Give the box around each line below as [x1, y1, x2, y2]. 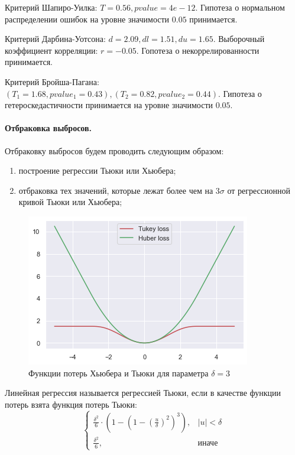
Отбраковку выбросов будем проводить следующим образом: [5, 144, 224, 157]
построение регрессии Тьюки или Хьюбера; [18, 164, 176, 177]
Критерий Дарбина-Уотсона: [5, 32, 106, 45]
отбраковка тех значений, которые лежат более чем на [18, 184, 213, 196]
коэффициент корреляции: [5, 44, 98, 56]
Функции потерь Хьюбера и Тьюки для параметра [28, 366, 209, 379]
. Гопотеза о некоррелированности [136, 44, 260, 56]
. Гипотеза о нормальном [195, 1, 285, 13]
